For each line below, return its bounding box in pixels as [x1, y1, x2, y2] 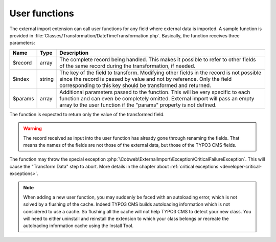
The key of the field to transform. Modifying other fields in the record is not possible [59, 69, 262, 76]
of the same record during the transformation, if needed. [59, 62, 196, 69]
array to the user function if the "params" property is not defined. [59, 101, 217, 108]
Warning [23, 125, 42, 131]
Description [59, 49, 89, 56]
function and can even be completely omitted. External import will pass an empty [59, 95, 255, 102]
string [39, 75, 54, 82]
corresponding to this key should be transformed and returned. [59, 82, 212, 89]
